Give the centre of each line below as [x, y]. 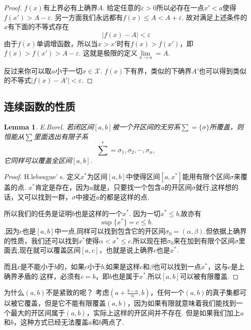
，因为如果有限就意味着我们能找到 [182, 303]
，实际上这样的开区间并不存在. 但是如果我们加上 [163, 312]
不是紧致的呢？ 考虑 [77, 292]
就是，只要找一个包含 [127, 187]
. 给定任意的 [122, 7]
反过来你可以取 [28, 70]
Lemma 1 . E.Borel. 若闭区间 [49, 126]
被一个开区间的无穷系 [146, 126]
